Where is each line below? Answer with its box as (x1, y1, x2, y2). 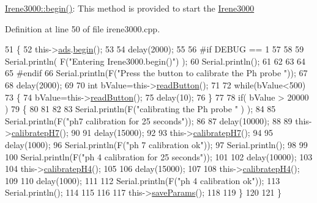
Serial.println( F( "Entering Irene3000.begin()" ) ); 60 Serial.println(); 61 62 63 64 (5, 54, 306, 67)
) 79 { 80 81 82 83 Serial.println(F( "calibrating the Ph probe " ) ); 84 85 (5, 102, 276, 115)
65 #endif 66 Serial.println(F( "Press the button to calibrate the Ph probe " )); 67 (5, 66, 308, 79)
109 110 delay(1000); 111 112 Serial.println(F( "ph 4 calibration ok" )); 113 (5, 174, 280, 187)
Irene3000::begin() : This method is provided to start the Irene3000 (5, 2, 255, 14)
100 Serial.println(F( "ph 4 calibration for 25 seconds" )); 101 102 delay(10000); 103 (5, 150, 313, 163)
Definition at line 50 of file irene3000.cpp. (5, 22, 160, 35)
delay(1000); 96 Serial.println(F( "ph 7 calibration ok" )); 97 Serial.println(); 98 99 (5, 138, 308, 151)
